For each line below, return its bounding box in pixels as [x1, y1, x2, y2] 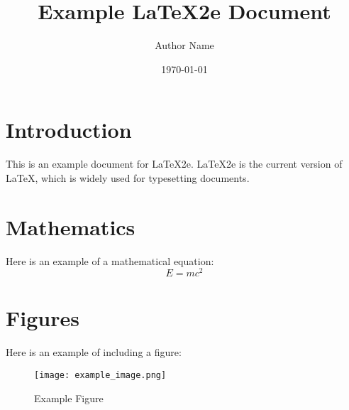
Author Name [155, 38, 214, 53]
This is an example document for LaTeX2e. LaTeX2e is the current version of [6, 156, 343, 171]
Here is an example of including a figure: [6, 345, 182, 360]
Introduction [6, 115, 132, 144]
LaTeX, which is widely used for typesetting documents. [6, 170, 250, 185]
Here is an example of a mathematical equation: [6, 253, 214, 268]
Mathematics [6, 212, 135, 241]
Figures [6, 303, 79, 333]
